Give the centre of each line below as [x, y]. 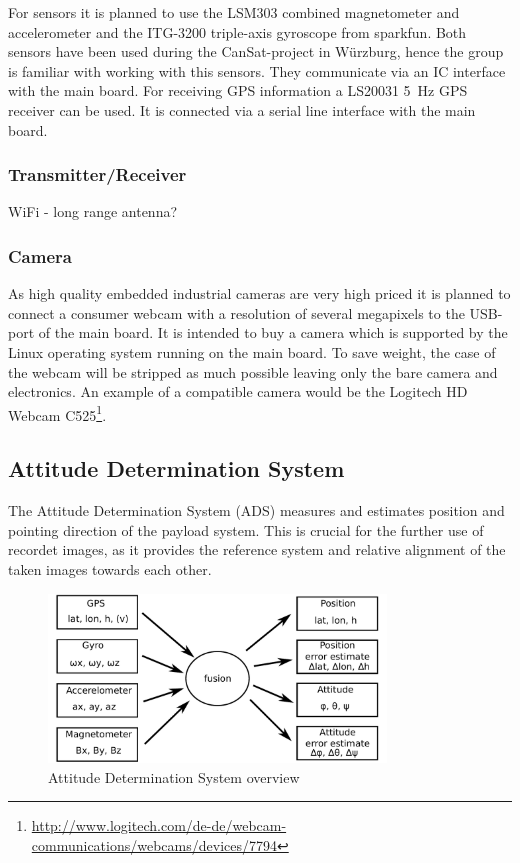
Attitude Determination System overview [174, 776]
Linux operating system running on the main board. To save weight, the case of [252, 351]
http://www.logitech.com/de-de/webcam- [159, 825]
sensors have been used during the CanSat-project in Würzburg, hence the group [256, 51]
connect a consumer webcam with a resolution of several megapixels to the [236, 312]
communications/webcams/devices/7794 [154, 844]
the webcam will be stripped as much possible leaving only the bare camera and [253, 371]
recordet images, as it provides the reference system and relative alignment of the [257, 549]
